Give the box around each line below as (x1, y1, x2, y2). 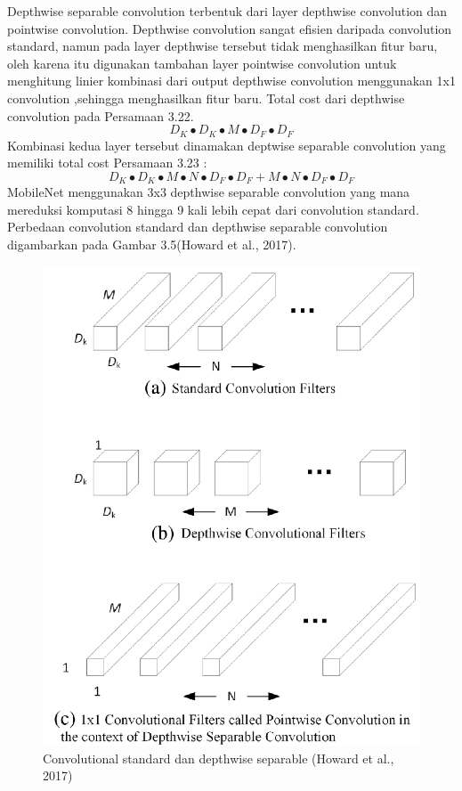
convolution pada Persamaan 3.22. (7, 106, 194, 125)
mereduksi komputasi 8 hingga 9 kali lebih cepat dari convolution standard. (7, 200, 419, 218)
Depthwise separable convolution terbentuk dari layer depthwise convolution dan (7, 2, 448, 20)
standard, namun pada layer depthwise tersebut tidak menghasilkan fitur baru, (7, 37, 438, 55)
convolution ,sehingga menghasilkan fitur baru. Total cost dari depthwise (7, 88, 405, 107)
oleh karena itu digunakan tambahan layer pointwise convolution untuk (7, 53, 397, 72)
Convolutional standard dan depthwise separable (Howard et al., (43, 748, 394, 767)
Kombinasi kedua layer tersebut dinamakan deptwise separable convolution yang (7, 135, 446, 154)
